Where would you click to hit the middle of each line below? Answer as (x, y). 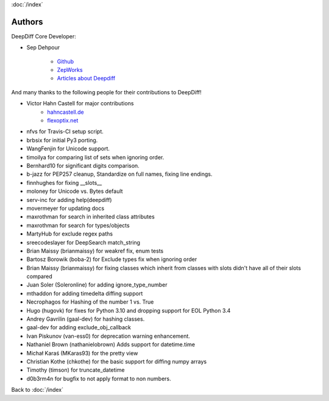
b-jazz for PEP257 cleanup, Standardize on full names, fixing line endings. (119, 174)
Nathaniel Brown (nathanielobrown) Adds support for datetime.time (111, 344)
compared (39, 276)
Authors (27, 22)
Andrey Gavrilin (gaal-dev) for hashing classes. (86, 319)
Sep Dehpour (43, 47)
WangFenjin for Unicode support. (68, 148)
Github (65, 61)
